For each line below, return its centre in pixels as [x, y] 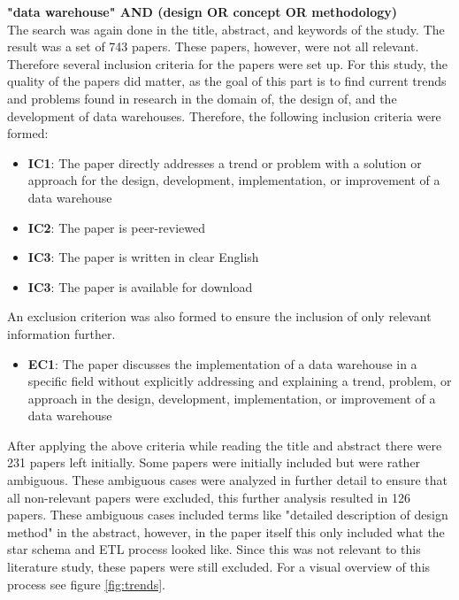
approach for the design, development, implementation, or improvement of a [234, 180]
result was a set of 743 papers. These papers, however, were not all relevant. [213, 46]
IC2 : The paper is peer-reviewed [116, 227]
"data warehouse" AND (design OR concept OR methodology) [203, 12]
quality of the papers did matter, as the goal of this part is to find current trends [227, 81]
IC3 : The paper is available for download [140, 286]
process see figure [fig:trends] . [86, 584]
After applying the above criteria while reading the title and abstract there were [225, 445]
